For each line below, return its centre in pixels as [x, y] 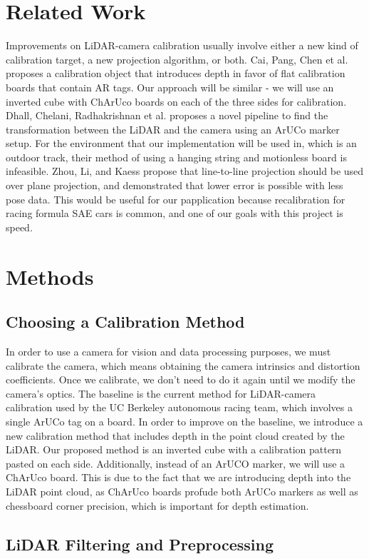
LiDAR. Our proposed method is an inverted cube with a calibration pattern [174, 449]
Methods [50, 276]
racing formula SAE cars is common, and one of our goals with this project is [175, 213]
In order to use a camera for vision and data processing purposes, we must [168, 352]
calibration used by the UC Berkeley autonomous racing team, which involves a [180, 407]
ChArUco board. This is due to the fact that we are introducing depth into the [178, 477]
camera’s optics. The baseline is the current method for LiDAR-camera [161, 393]
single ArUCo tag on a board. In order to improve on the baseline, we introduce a [184, 421]
